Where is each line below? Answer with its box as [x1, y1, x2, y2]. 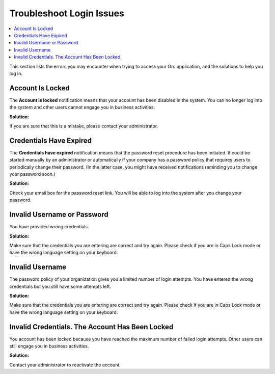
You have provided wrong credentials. [9, 224, 89, 230]
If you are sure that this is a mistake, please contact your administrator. [9, 123, 158, 129]
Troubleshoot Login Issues [9, 8, 125, 19]
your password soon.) [9, 171, 56, 177]
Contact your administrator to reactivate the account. [9, 362, 121, 368]
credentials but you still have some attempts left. [9, 283, 112, 289]
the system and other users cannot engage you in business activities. [9, 104, 155, 111]
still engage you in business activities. [9, 343, 89, 349]
